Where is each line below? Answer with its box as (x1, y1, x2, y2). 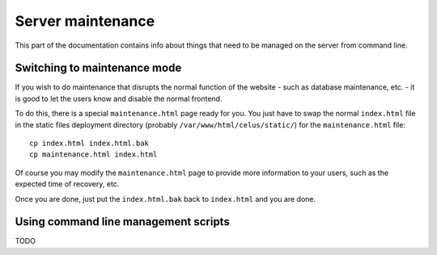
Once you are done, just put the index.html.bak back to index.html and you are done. (15, 194, 316, 203)
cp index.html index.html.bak (29, 139, 150, 148)
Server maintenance (15, 12, 155, 30)
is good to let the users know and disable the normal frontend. (15, 94, 223, 103)
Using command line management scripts (15, 215, 230, 229)
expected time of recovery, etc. (15, 179, 120, 189)
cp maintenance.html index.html (29, 150, 158, 159)
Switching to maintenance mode (15, 61, 182, 75)
